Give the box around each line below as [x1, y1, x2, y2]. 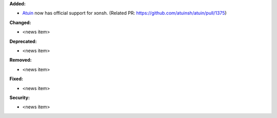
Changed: [9, 19, 31, 26]
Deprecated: [9, 38, 37, 44]
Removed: [9, 57, 32, 63]
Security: [9, 95, 30, 101]
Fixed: [9, 76, 23, 82]
